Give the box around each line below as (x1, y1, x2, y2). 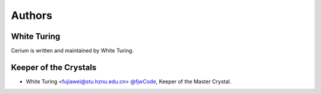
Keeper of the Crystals (11, 62, 97, 72)
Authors (11, 9, 53, 22)
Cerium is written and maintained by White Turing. (11, 47, 134, 54)
